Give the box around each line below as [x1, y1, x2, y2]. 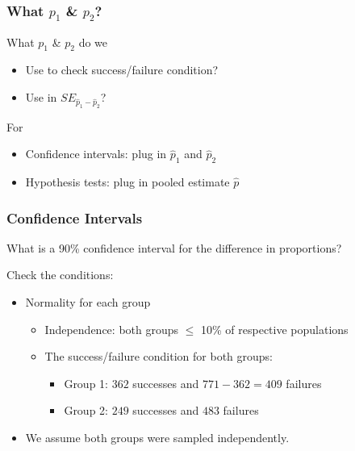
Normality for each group [25, 294, 151, 311]
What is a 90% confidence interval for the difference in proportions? [6, 239, 342, 256]
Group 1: [64, 374, 108, 391]
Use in [25, 88, 57, 105]
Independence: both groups [44, 320, 179, 337]
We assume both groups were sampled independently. [25, 429, 290, 446]
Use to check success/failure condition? [25, 61, 219, 78]
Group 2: [64, 402, 108, 419]
